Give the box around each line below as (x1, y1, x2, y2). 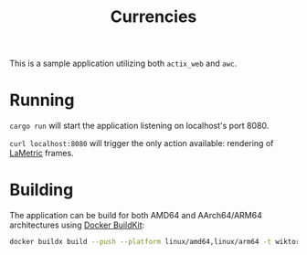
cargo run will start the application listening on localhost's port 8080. (9, 121, 270, 132)
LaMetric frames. (9, 148, 75, 159)
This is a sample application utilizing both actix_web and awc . (9, 58, 238, 69)
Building (9, 180, 74, 200)
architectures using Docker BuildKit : (9, 219, 145, 230)
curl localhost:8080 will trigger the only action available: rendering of (9, 138, 274, 149)
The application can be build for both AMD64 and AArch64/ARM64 (9, 210, 262, 221)
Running (9, 90, 75, 111)
